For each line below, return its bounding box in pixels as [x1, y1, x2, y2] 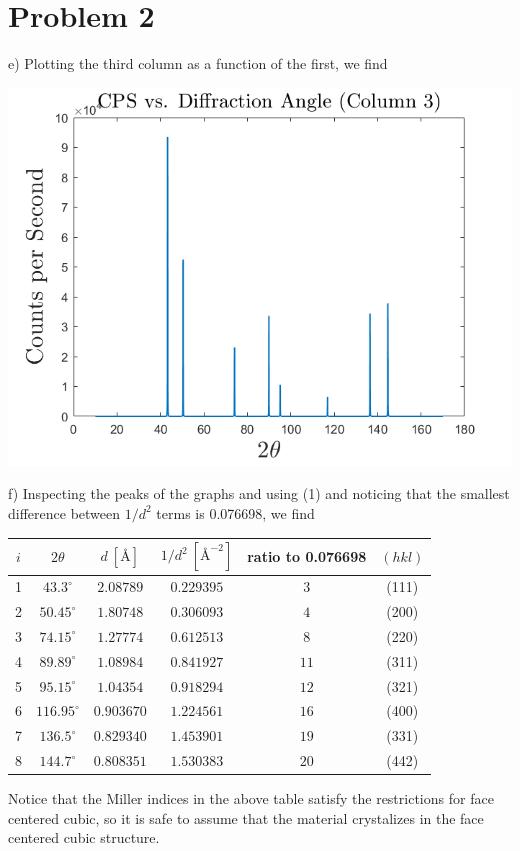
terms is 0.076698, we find [156, 502, 315, 523]
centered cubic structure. [8, 827, 160, 848]
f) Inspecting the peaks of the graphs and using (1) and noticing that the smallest [8, 483, 510, 504]
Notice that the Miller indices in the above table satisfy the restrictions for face [8, 788, 494, 809]
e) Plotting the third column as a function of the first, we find [8, 53, 388, 74]
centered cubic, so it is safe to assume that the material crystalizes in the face [8, 807, 484, 828]
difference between [8, 502, 121, 523]
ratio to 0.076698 [247, 545, 367, 566]
